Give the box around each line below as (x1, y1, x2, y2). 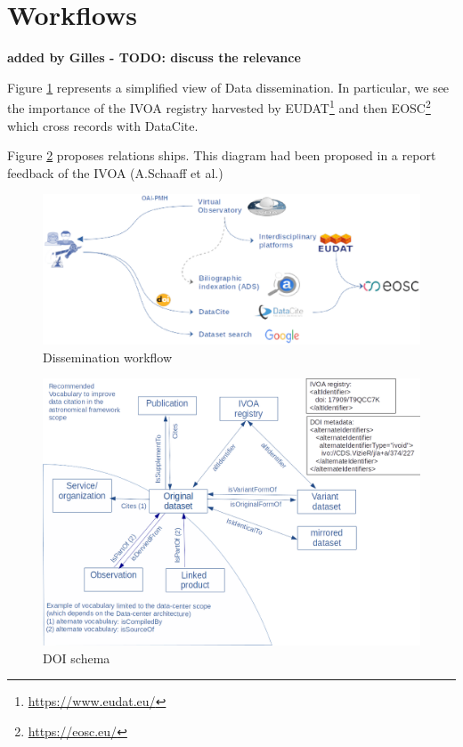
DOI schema (43, 648, 110, 667)
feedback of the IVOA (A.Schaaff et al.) (7, 163, 223, 182)
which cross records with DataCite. (7, 116, 199, 134)
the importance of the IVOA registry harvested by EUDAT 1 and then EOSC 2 (7, 96, 431, 117)
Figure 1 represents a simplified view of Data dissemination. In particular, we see (7, 77, 450, 96)
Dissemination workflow (43, 347, 173, 366)
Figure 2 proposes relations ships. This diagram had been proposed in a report (7, 146, 436, 165)
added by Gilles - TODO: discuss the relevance (7, 48, 301, 67)
